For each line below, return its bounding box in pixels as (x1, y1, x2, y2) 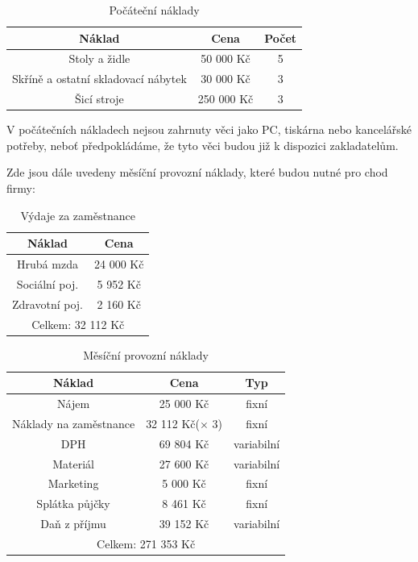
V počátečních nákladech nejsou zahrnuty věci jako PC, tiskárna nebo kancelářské (6, 121, 412, 138)
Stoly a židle (68, 50, 130, 67)
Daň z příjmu (40, 515, 106, 532)
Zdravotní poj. (12, 295, 83, 312)
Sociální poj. (16, 275, 79, 292)
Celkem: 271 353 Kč (97, 535, 196, 552)
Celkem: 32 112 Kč (31, 315, 125, 332)
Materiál (52, 455, 94, 472)
